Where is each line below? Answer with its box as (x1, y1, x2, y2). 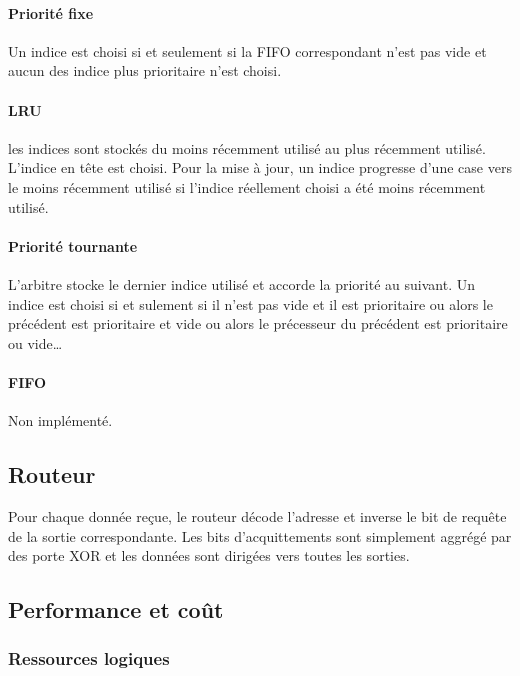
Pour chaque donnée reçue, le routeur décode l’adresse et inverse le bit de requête (8, 505, 507, 526)
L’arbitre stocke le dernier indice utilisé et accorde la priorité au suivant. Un (8, 273, 475, 294)
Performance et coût (8, 594, 224, 625)
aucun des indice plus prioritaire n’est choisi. (8, 60, 282, 81)
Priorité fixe (8, 2, 94, 23)
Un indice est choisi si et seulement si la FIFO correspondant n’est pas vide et (8, 40, 487, 61)
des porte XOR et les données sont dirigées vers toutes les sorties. (8, 545, 410, 566)
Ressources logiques (8, 646, 170, 671)
